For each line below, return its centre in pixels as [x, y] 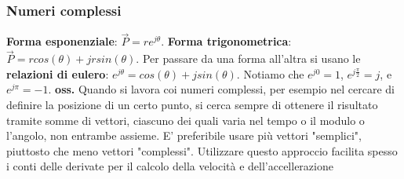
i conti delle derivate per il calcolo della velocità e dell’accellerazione [170, 166]
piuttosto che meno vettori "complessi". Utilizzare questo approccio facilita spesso [202, 150]
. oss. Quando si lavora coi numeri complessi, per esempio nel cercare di [221, 89]
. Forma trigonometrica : [226, 41]
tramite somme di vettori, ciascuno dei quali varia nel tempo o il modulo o [186, 120]
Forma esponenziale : [62, 41]
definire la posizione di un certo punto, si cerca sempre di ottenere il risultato [192, 105]
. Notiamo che [270, 73]
